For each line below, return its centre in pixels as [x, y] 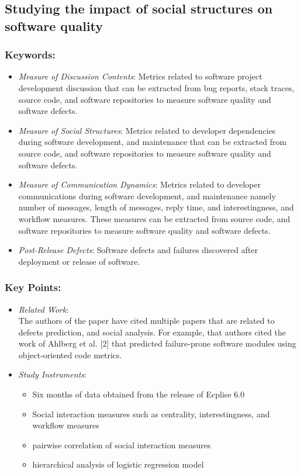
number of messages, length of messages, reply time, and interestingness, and [156, 207]
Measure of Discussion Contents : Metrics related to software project [140, 76]
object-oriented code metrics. [70, 354]
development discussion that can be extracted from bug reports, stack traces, [156, 87]
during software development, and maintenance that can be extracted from [153, 142]
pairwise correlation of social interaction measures [122, 444]
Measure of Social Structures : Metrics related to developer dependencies [147, 130]
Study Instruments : [52, 374]
